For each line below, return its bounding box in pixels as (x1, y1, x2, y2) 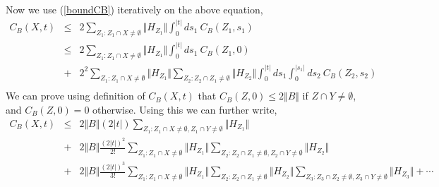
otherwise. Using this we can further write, (92, 102, 277, 117)
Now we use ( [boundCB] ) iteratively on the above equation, (6, 2, 263, 16)
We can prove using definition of (6, 88, 145, 103)
